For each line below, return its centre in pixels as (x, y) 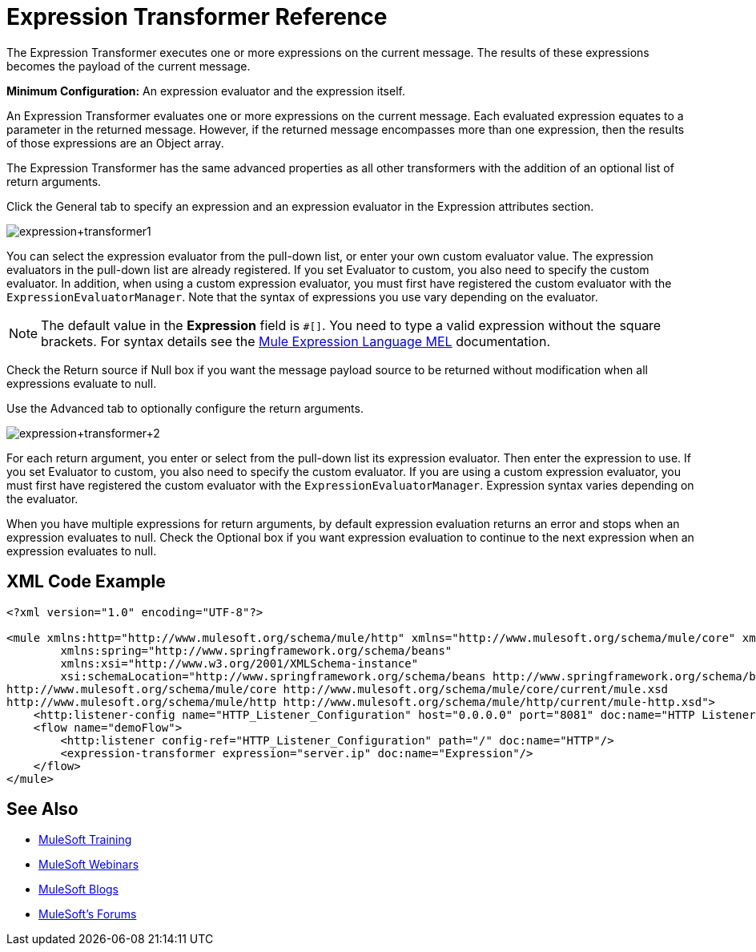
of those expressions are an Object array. (115, 143)
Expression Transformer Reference (197, 17)
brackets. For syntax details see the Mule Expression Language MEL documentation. (296, 341)
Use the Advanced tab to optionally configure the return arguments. (185, 408)
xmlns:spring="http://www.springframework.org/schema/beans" (256, 650)
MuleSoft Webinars (89, 865)
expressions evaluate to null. (82, 383)
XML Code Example (86, 582)
